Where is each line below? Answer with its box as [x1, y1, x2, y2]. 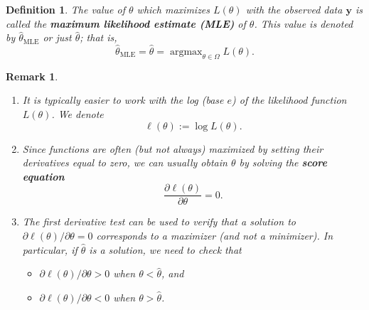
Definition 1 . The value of [6, 2, 126, 16]
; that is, [80, 30, 117, 45]
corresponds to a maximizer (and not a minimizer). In [96, 228, 333, 243]
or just [43, 30, 72, 45]
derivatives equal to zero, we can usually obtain [22, 155, 228, 170]
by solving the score [239, 155, 327, 170]
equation [22, 169, 65, 183]
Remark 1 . [6, 68, 58, 83]
